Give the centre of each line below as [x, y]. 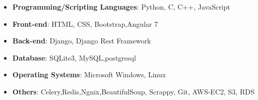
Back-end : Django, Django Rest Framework [82, 41]
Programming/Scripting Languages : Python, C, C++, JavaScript [121, 7]
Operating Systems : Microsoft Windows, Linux [89, 74]
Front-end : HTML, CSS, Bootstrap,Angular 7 [85, 23]
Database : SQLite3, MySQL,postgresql [74, 57]
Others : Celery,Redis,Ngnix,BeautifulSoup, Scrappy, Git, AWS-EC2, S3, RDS [133, 91]
